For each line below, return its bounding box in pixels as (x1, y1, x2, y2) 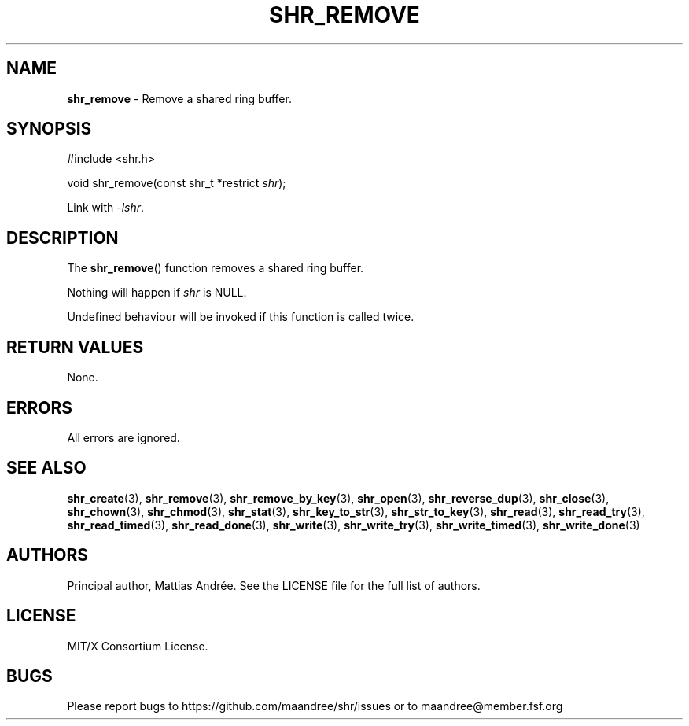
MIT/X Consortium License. (67, 639, 208, 653)
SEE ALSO (6, 458, 87, 478)
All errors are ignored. (67, 430, 180, 444)
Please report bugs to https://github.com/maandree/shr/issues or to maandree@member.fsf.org (67, 699, 563, 713)
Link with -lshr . (67, 201, 145, 215)
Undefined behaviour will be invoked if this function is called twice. (67, 310, 415, 324)
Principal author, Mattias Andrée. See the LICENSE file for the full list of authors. (67, 578, 481, 592)
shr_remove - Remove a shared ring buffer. (67, 91, 292, 105)
